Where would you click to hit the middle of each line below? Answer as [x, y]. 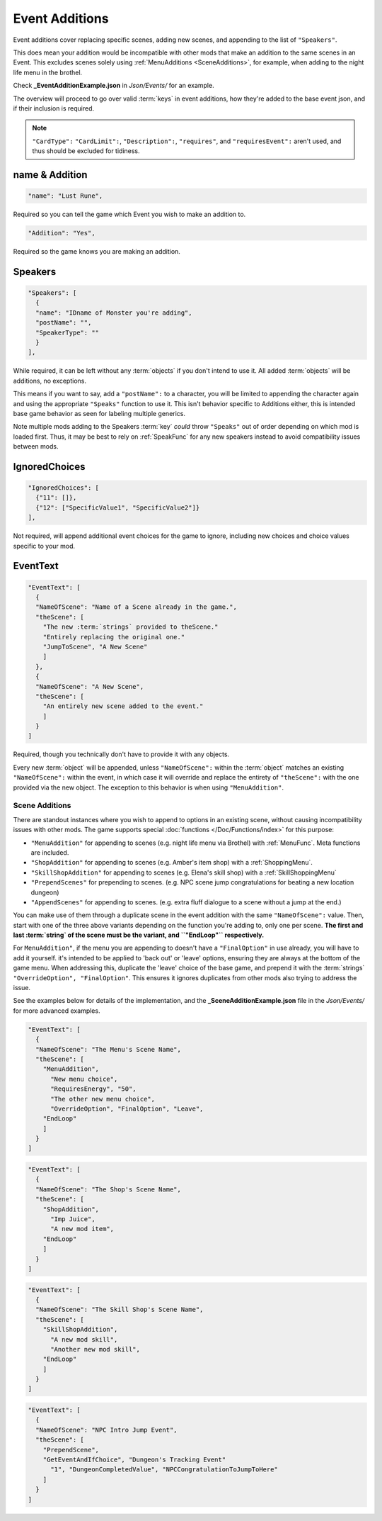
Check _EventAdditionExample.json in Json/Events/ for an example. [114, 86]
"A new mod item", [82, 1229]
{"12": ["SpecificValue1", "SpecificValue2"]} [118, 507]
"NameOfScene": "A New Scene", [90, 686]
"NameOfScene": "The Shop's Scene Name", [109, 1189]
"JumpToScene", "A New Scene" [95, 646]
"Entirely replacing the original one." [114, 637]
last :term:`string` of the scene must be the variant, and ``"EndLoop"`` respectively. [139, 935]
